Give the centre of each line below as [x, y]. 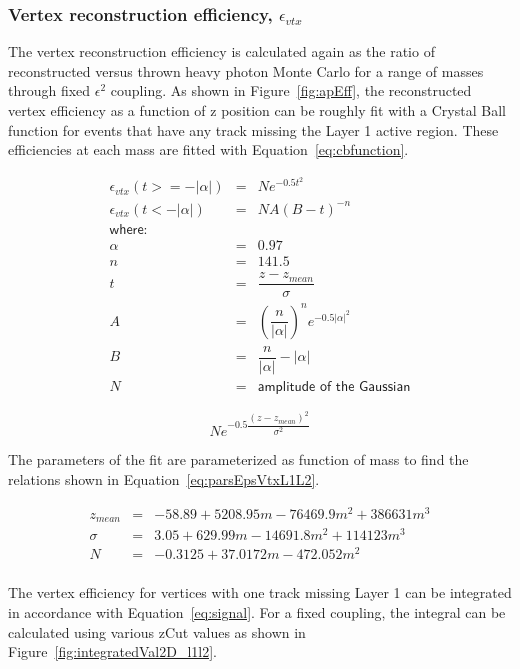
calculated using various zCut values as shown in [157, 631]
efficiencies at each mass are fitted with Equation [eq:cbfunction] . [208, 149]
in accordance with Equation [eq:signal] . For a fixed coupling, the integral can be [257, 612]
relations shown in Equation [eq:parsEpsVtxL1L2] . [164, 479]
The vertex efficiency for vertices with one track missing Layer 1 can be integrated [260, 592]
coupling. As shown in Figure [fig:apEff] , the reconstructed [291, 90]
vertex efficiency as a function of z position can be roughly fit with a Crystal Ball [257, 110]
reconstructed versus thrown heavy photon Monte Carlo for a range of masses [246, 70]
